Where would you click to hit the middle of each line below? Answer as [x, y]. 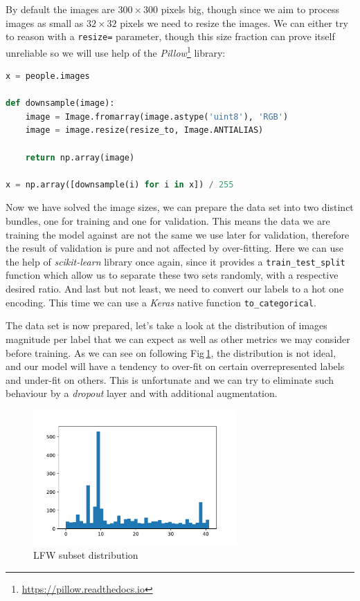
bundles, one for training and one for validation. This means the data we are [168, 221]
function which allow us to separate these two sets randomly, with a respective [172, 275]
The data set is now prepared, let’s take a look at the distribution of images [166, 325]
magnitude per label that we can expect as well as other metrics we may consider [178, 339]
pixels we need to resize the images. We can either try [234, 22]
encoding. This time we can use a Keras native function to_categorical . [161, 302]
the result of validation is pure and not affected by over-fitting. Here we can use [175, 248]
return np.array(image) [80, 157]
